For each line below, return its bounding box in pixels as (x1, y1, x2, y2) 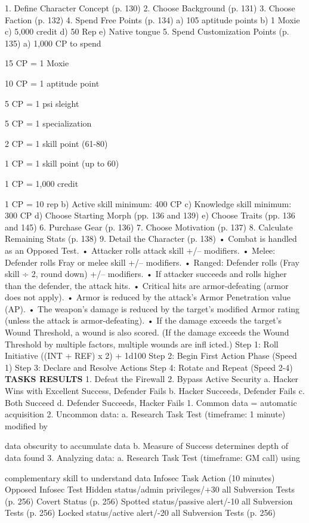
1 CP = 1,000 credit (5, 177, 79, 189)
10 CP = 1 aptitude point (5, 76, 100, 89)
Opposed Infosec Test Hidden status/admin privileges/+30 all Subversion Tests (5, 483, 295, 496)
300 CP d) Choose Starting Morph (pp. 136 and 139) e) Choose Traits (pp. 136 (5, 209, 295, 221)
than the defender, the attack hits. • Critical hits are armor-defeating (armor (5, 279, 289, 291)
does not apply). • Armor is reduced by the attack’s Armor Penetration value (5, 291, 291, 303)
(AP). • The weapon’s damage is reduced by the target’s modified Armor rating (5, 302, 300, 315)
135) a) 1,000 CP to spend (5, 36, 101, 49)
